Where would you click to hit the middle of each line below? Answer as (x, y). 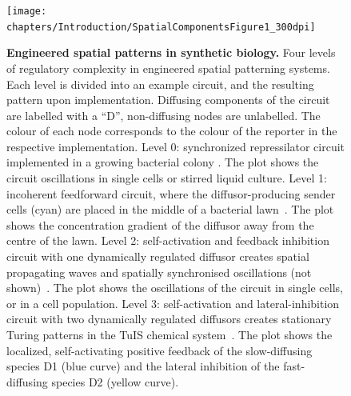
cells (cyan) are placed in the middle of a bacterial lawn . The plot (170, 209)
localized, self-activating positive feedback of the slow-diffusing (160, 350)
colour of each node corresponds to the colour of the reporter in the (172, 131)
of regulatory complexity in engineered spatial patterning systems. (168, 68)
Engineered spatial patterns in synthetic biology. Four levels (171, 52)
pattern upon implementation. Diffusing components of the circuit (168, 100)
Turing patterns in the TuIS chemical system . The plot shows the (170, 334)
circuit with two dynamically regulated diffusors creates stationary (169, 319)
